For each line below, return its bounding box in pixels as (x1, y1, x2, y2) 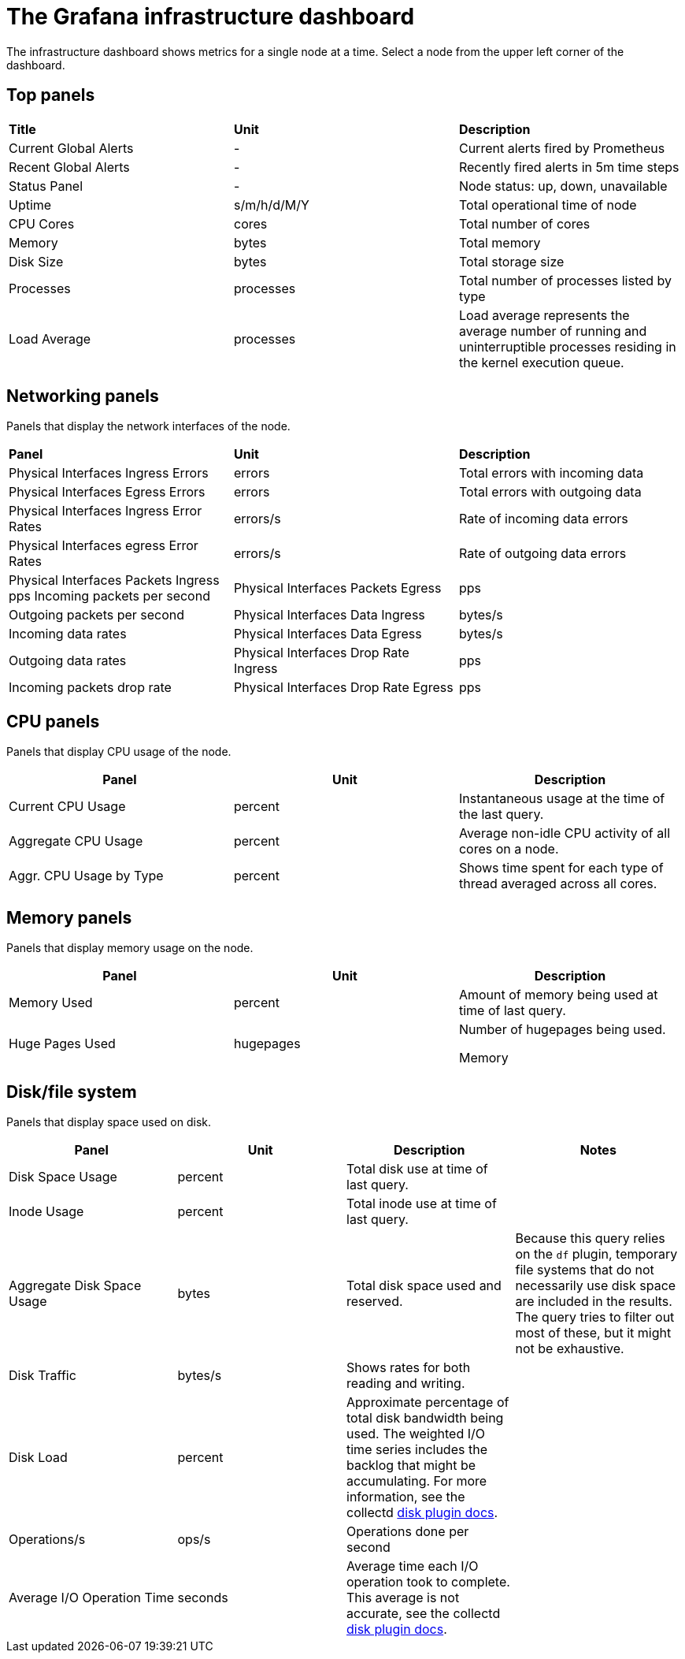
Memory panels (6, 907, 132, 928)
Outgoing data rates (9, 653, 127, 669)
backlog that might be (346, 1456, 476, 1473)
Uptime (9, 196, 52, 213)
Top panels (6, 85, 95, 106)
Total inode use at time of (346, 1195, 497, 1211)
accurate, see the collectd (346, 1605, 501, 1621)
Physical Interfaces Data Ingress (233, 607, 425, 623)
